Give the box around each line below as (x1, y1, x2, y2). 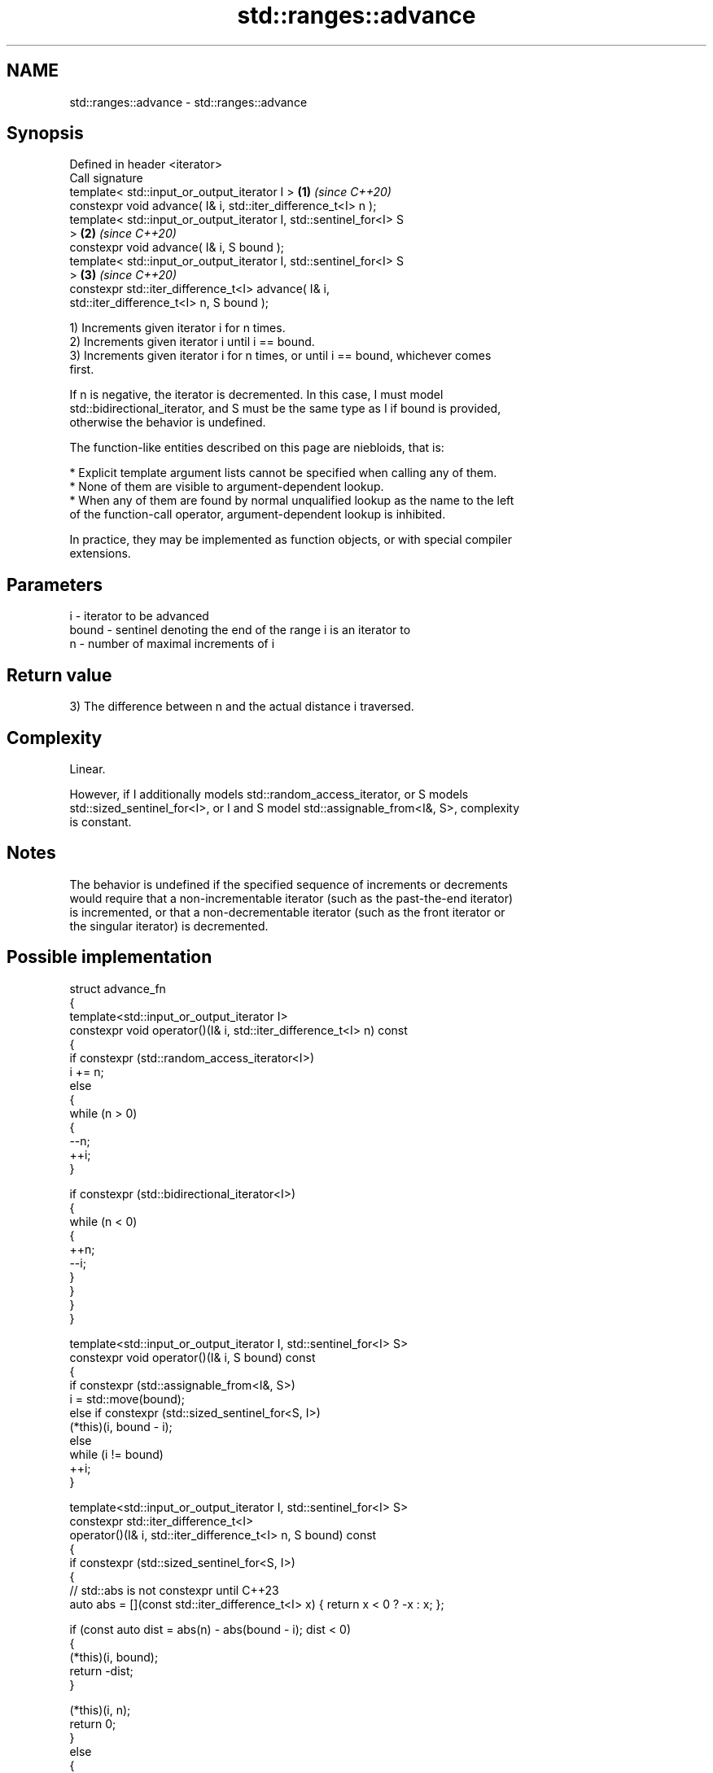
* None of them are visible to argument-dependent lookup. (69, 479, 384, 494)
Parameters (7, 574, 103, 595)
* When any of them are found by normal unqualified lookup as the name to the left (69, 493, 514, 508)
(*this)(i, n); (69, 1702, 131, 1717)
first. (69, 362, 94, 377)
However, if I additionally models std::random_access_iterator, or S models (69, 786, 469, 801)
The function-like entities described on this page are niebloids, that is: (69, 440, 444, 455)
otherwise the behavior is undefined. (69, 415, 266, 430)
